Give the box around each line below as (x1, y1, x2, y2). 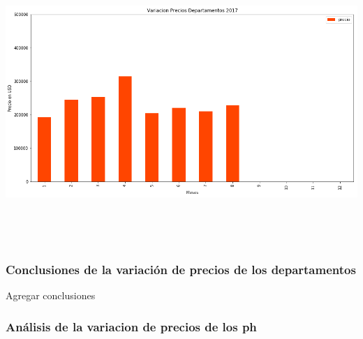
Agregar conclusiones (6, 288, 96, 302)
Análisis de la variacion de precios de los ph (6, 317, 257, 335)
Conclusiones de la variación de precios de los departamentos (6, 260, 356, 278)
